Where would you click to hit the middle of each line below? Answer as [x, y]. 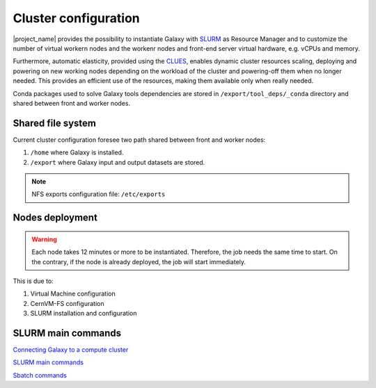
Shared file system [55, 123]
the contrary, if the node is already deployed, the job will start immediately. [139, 261]
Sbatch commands [40, 375]
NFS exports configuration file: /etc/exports [99, 194]
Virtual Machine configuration [73, 294]
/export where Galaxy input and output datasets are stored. [118, 162]
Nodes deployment [55, 218]
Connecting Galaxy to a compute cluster [71, 350]
